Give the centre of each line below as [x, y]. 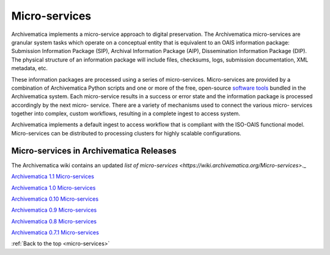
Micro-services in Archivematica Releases [94, 150]
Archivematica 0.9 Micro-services [54, 210]
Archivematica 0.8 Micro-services [54, 221]
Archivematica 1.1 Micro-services [53, 176]
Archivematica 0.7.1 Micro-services [55, 232]
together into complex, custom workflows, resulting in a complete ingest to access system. [126, 113]
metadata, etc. [30, 68]
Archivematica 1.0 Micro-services [53, 188]
